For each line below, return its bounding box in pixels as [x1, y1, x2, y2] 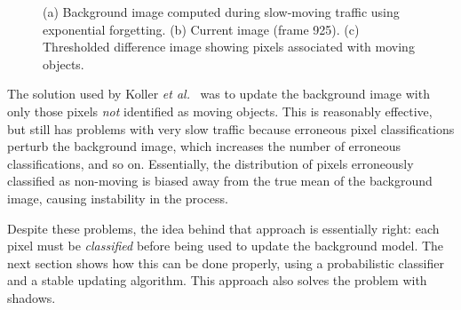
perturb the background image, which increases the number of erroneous [7, 137, 401, 155]
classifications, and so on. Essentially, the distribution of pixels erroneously [7, 154, 414, 172]
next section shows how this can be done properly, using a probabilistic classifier [7, 253, 444, 272]
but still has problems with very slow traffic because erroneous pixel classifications [7, 119, 455, 138]
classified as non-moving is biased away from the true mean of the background [7, 171, 433, 190]
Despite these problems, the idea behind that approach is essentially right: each [7, 219, 440, 237]
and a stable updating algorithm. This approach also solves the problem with [7, 271, 427, 290]
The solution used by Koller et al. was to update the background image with [7, 84, 430, 103]
